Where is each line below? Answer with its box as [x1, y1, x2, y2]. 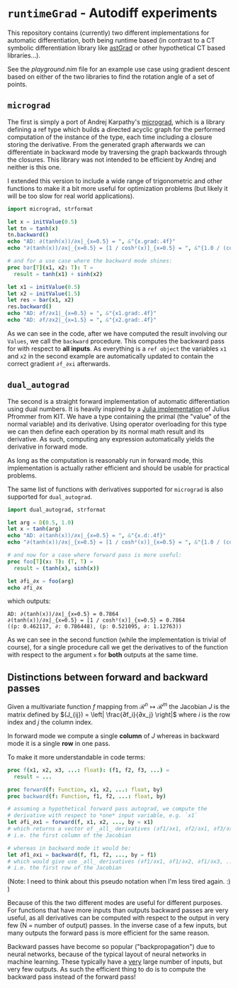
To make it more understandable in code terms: [7, 752, 146, 761]
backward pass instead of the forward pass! [7, 972, 136, 981]
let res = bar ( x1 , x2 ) [7, 297, 74, 304]
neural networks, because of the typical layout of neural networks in [7, 950, 207, 959]
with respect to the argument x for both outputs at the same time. [7, 651, 198, 659]
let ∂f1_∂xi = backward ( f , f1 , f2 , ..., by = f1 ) [7, 851, 157, 858]
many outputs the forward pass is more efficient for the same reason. [7, 928, 210, 938]
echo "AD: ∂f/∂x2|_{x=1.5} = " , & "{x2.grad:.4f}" [7, 317, 157, 324]
